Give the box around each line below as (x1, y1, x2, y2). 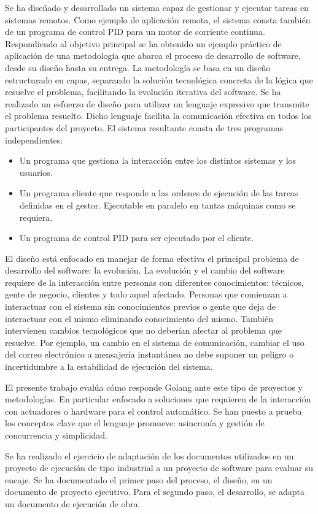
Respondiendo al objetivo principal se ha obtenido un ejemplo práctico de (5, 37, 282, 50)
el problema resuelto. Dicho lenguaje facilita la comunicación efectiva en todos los (5, 109, 312, 122)
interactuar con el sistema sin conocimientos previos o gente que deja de (5, 300, 276, 313)
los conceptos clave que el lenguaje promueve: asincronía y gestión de (5, 416, 265, 429)
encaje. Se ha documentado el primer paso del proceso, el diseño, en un (5, 473, 273, 486)
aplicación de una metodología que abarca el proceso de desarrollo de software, (5, 49, 301, 62)
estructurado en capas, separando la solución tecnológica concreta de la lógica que (5, 73, 313, 86)
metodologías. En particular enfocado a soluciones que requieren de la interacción (5, 393, 311, 405)
